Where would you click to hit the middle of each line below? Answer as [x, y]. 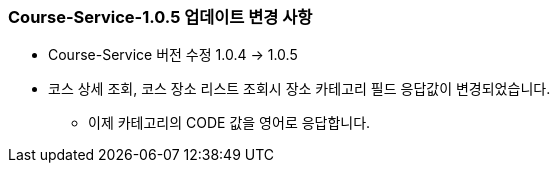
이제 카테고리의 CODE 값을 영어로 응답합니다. [229, 123]
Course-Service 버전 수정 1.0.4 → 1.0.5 [173, 55]
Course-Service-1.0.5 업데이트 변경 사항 [160, 17]
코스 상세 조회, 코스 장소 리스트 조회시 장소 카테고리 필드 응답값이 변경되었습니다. [299, 89]
